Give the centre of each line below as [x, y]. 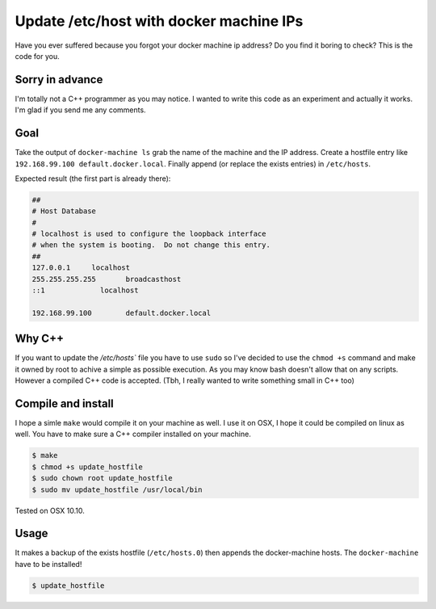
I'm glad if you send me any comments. [80, 110]
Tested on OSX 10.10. [50, 510]
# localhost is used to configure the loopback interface [149, 234]
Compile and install [65, 403]
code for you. [37, 56]
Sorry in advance [59, 80]
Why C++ [40, 339]
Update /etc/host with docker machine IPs [159, 21]
